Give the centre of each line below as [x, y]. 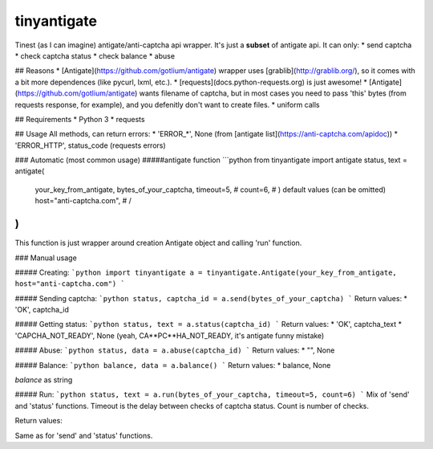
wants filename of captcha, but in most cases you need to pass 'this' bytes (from [273, 93]
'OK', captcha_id [42, 310]
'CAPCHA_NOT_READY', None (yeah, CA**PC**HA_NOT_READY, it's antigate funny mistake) [170, 335]
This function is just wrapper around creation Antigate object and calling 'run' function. [158, 243]
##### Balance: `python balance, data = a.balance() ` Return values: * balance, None [173, 365]
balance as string [44, 380]
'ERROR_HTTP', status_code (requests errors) [90, 145]
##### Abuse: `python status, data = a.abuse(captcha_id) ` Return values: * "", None [175, 350]
